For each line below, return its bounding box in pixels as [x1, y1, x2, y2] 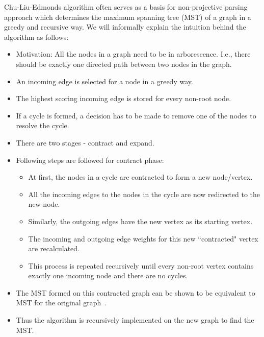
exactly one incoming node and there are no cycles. [28, 270, 188, 281]
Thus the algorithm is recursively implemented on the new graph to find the [16, 315, 254, 325]
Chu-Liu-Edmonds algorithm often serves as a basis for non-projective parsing [4, 2, 248, 12]
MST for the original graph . [16, 297, 107, 308]
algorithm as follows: [4, 31, 69, 42]
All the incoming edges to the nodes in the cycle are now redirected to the [28, 188, 260, 199]
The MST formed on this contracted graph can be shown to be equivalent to [16, 287, 255, 298]
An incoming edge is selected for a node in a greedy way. [16, 76, 193, 86]
